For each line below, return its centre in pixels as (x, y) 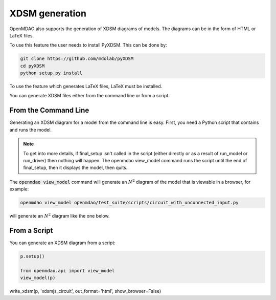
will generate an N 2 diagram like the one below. (60, 216)
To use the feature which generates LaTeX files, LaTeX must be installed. (86, 87)
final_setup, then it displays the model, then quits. (75, 168)
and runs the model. (31, 130)
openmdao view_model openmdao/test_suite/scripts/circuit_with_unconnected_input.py (129, 203)
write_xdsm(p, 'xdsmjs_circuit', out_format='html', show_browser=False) (85, 291)
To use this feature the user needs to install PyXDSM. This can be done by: (88, 45)
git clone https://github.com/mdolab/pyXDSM (77, 59)
